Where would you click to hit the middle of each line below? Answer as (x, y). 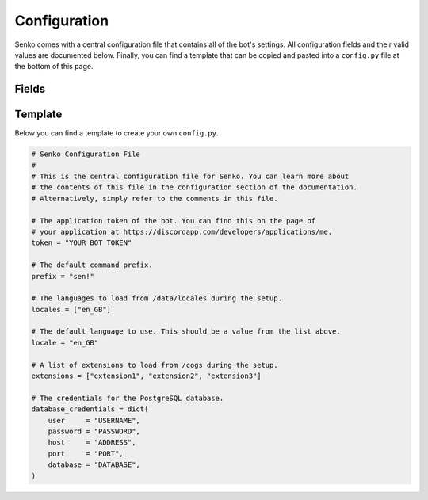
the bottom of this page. (54, 67)
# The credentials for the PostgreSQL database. (128, 398)
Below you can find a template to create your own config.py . (117, 133)
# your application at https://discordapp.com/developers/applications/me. (182, 231)
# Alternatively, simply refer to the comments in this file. (155, 198)
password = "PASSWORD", (94, 431)
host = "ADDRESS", (92, 443)
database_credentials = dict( (90, 409)
